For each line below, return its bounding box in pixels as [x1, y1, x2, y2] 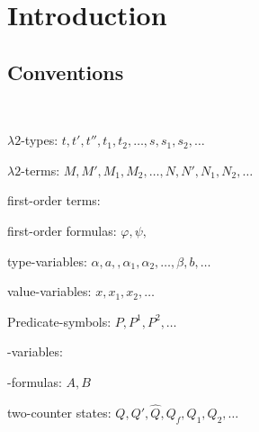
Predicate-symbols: [7, 311, 112, 330]
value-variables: [7, 282, 92, 301]
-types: [21, 130, 58, 149]
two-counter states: [7, 402, 112, 421]
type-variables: [7, 251, 87, 270]
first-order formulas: [7, 220, 117, 239]
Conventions [7, 58, 124, 85]
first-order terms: [7, 191, 101, 210]
